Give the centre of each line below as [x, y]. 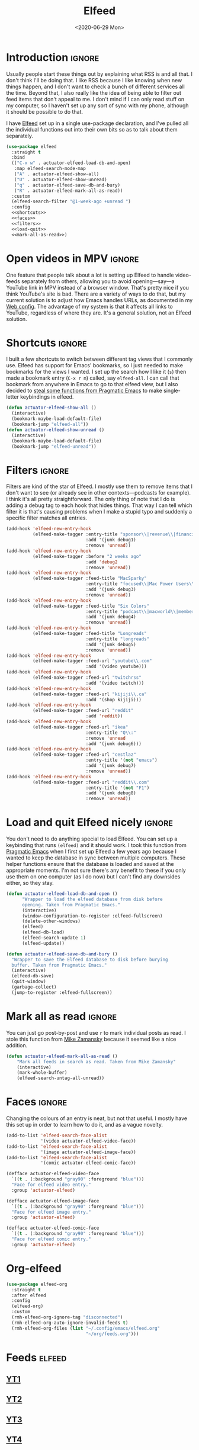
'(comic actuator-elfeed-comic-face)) [88, 1163]
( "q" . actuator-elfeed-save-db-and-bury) [67, 185]
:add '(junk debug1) [111, 540]
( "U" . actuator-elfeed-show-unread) [61, 179]
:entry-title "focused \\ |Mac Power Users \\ [140, 584]
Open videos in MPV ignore [73, 258]
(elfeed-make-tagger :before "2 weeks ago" [87, 556]
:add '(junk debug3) [111, 589]
